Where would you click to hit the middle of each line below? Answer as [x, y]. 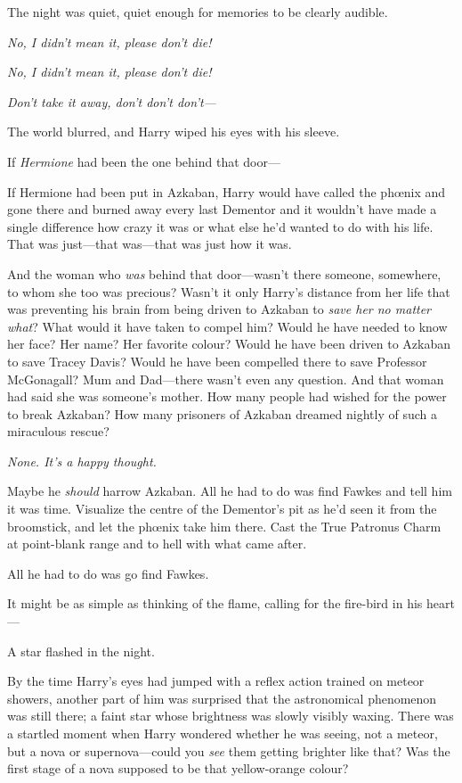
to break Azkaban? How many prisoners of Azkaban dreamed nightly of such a [222, 413]
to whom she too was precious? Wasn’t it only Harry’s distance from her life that [229, 291]
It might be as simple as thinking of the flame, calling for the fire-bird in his [215, 603]
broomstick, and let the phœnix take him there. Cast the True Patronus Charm [224, 526]
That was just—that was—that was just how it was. [150, 244]
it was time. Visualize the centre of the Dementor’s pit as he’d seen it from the [222, 509]
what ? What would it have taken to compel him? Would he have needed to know [227, 326]
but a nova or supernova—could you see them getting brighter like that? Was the [229, 750]
